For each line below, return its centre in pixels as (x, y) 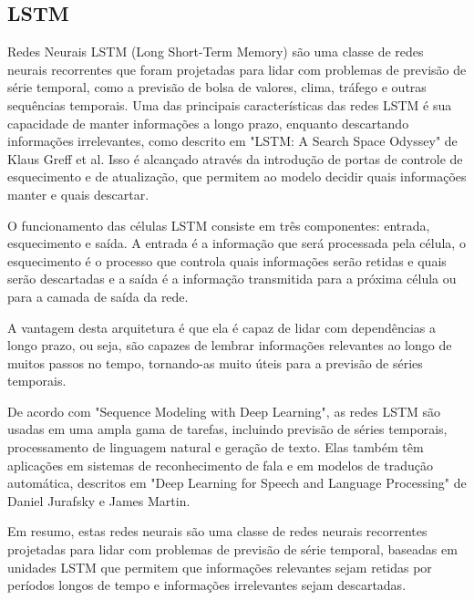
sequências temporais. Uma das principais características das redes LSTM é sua (230, 104)
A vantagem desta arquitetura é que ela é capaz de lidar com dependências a (222, 327)
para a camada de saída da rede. (98, 296)
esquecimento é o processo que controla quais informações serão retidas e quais (227, 260)
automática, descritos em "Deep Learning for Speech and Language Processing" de (237, 483)
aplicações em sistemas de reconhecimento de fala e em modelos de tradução (221, 465)
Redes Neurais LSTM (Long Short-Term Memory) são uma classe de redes (216, 52)
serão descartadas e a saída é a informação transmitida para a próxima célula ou (232, 279)
